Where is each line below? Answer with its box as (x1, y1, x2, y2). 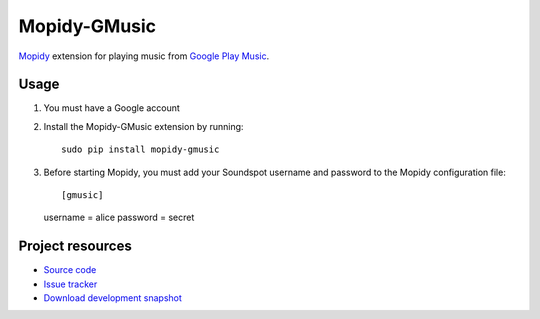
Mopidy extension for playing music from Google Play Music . (18, 50, 270, 62)
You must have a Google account (43, 102, 180, 114)
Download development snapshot (43, 292, 182, 304)
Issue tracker (43, 278, 98, 290)
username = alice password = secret (43, 211, 195, 224)
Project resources (18, 238, 132, 255)
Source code (43, 264, 97, 276)
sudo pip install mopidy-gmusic (61, 144, 220, 155)
